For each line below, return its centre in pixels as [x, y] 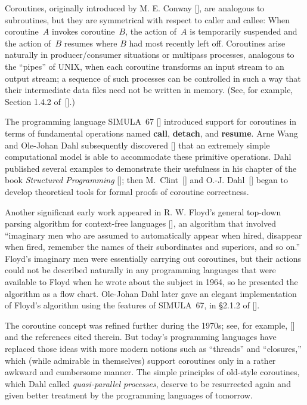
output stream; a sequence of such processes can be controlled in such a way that [153, 78]
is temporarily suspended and [244, 31]
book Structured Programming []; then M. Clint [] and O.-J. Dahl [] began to [147, 180]
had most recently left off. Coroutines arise [207, 43]
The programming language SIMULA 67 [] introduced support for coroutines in [151, 121]
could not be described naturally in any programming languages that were [140, 270]
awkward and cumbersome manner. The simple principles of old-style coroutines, [152, 372]
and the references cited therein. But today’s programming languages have [141, 337]
